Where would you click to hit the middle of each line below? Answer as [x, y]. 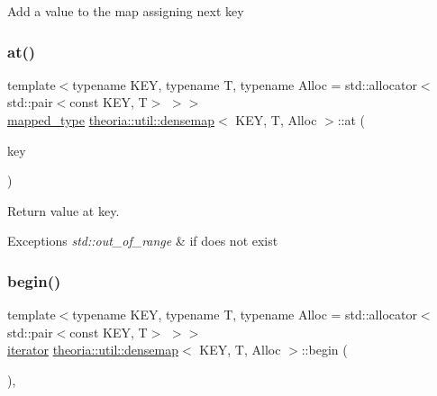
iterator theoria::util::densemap [93, 350]
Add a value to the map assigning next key [126, 11]
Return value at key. [64, 210]
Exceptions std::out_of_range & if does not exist [143, 241]
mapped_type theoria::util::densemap [111, 120]
